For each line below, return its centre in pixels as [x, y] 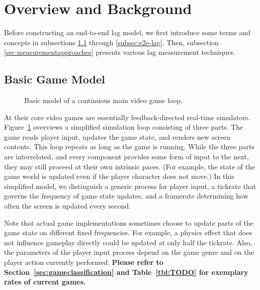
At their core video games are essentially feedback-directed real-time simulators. [127, 117]
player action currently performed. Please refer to [84, 262]
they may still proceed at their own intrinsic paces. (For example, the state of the [130, 166]
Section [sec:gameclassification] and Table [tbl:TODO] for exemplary [126, 272]
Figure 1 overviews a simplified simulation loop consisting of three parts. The [124, 127]
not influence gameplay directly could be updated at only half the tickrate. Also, [128, 242]
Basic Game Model [55, 79]
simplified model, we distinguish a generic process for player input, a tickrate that [130, 186]
